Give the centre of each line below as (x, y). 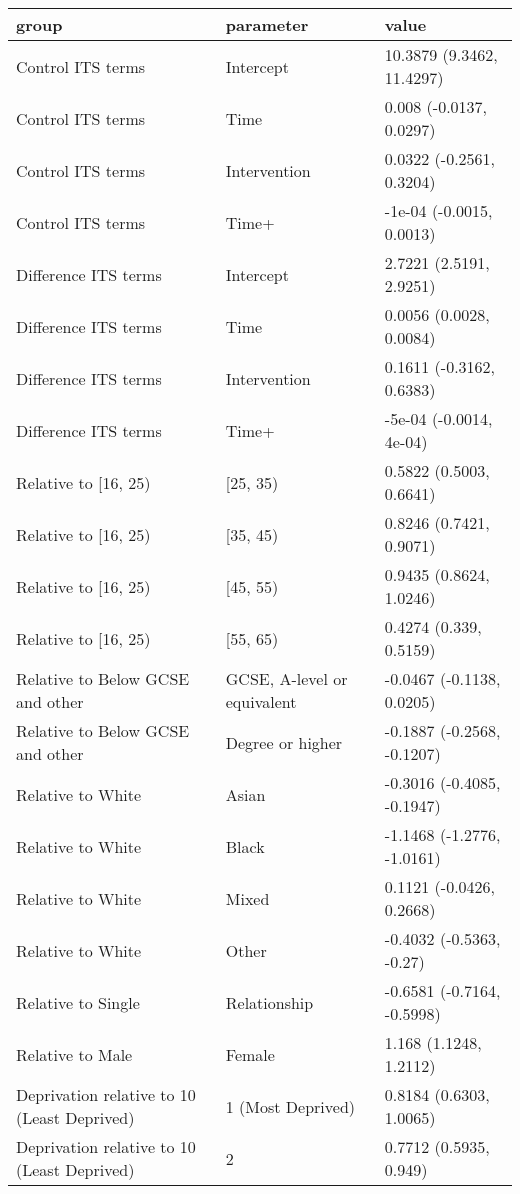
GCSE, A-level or (286, 678)
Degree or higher (284, 742)
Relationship (269, 1002)
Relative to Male (74, 1054)
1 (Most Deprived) (290, 1106)
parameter (267, 24)
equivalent (261, 701)
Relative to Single (78, 1002)
